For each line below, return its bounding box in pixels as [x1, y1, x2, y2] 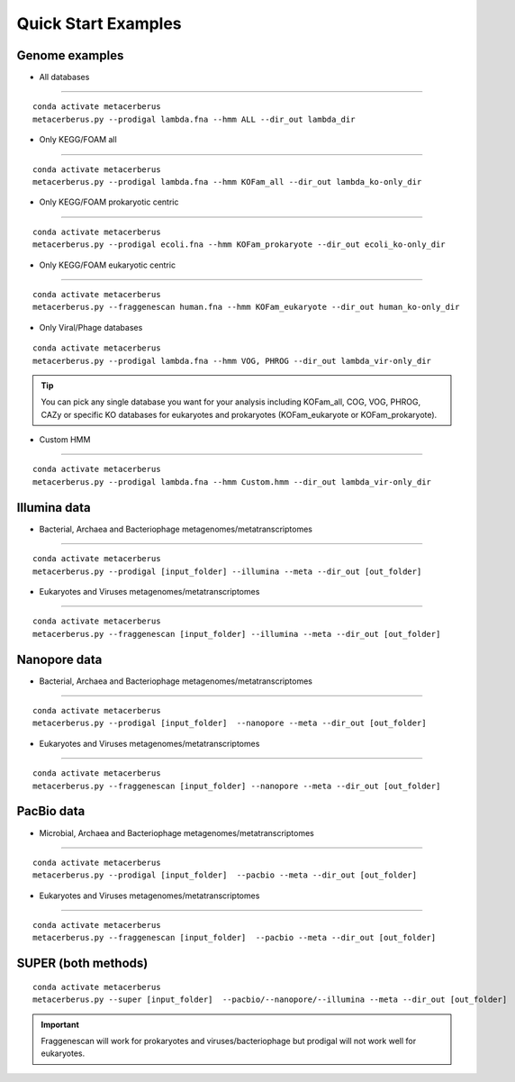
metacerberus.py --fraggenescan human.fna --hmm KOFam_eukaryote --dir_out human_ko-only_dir [32, 302, 460, 313]
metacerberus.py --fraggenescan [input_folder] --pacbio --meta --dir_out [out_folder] [32, 932, 437, 943]
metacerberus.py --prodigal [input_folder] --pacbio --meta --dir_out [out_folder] [32, 870, 418, 880]
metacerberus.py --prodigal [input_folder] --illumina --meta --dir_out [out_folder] [32, 566, 422, 577]
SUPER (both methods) [16, 956, 149, 971]
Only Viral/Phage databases [39, 322, 143, 332]
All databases [39, 72, 90, 83]
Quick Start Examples [16, 14, 182, 33]
